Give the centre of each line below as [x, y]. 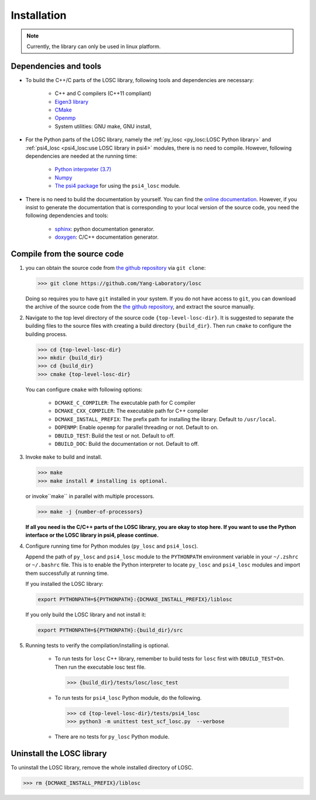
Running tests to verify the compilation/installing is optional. [97, 646]
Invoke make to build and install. [64, 457]
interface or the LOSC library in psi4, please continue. [92, 535]
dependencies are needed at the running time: [81, 156]
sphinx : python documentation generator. [104, 229]
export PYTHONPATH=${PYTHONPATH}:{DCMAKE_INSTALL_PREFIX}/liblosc [135, 599]
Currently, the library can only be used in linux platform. [94, 46]
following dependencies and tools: [67, 216]
